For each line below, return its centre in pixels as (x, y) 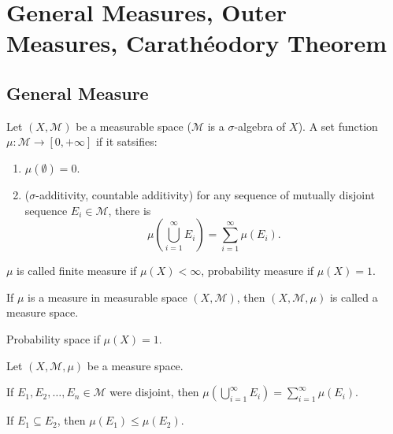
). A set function (338, 126)
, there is (130, 210)
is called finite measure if (77, 271)
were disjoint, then (154, 392)
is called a (354, 297)
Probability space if (53, 338)
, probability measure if (258, 271)
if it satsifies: (126, 141)
